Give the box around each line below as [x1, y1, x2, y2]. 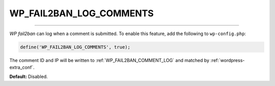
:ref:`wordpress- [210, 57, 245, 63]
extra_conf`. [9, 64, 35, 70]
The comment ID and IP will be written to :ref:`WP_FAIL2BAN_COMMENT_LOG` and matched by [9, 57, 210, 63]
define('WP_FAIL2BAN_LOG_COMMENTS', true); [20, 44, 131, 50]
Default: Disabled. [9, 74, 48, 80]
